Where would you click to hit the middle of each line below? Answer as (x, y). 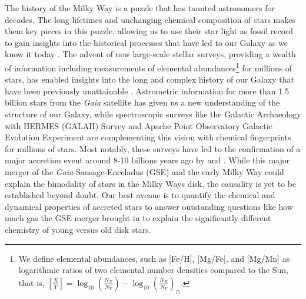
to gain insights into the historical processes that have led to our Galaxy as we (146, 42)
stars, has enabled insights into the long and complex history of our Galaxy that (149, 79)
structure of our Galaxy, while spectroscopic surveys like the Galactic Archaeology (153, 114)
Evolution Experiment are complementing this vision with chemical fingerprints (148, 137)
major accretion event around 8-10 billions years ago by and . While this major (147, 160)
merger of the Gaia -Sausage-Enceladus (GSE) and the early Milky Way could (144, 171)
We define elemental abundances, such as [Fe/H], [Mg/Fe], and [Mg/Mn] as (154, 258)
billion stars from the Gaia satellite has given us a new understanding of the (142, 102)
